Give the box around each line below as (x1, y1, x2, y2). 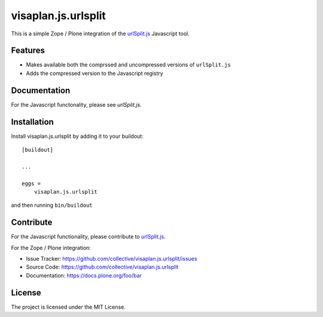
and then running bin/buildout (11, 201, 93, 209)
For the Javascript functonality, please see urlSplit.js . (11, 101, 142, 108)
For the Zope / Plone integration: (11, 244, 91, 251)
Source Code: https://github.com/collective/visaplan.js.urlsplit (26, 264, 179, 271)
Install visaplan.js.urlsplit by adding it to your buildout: (11, 132, 144, 140)
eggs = (22, 180, 41, 187)
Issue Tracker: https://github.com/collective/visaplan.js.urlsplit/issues (26, 255, 197, 262)
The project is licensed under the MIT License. (11, 303, 126, 310)
